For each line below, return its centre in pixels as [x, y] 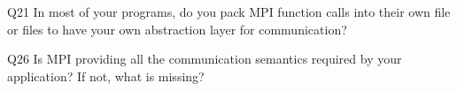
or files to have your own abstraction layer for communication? [177, 29]
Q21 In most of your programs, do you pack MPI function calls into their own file [229, 11]
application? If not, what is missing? [106, 76]
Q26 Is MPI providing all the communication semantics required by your [205, 59]
